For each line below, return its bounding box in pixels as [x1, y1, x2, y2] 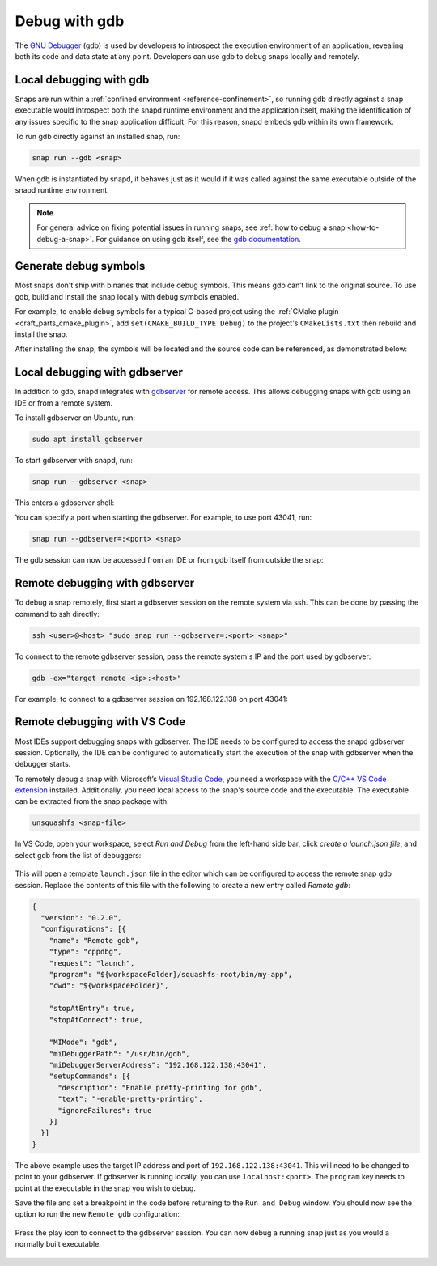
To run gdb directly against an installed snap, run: [15, 132, 180, 142]
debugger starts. [15, 759, 71, 769]
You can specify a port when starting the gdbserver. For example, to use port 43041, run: [15, 512, 312, 522]
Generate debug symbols [15, 259, 146, 273]
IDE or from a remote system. [15, 397, 113, 408]
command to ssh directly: [15, 609, 100, 618]
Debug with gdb [15, 12, 125, 30]
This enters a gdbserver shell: [15, 498, 115, 508]
